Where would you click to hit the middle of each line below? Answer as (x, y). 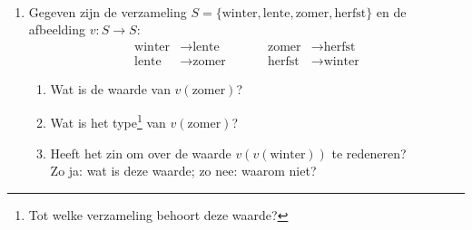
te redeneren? (369, 153)
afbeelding (57, 29)
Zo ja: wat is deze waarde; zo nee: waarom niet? (183, 171)
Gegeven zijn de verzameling (108, 11)
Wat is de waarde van (110, 88)
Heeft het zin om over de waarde (141, 153)
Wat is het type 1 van (108, 121)
